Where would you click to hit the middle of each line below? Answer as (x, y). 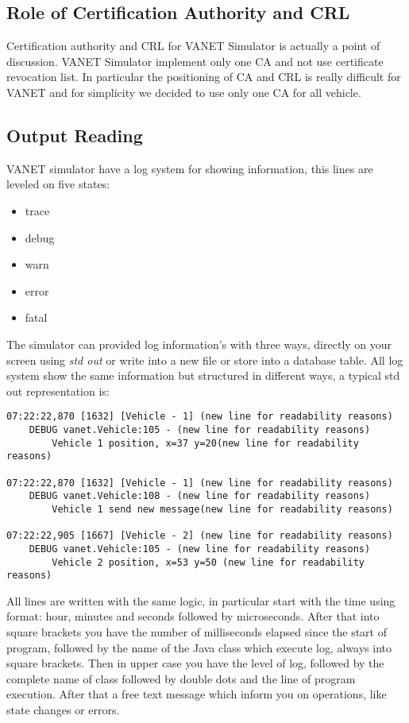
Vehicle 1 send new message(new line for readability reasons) (222, 509)
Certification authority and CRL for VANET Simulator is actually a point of (193, 46)
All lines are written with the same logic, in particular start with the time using (201, 600)
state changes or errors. (63, 709)
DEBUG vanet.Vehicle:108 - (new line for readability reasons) (200, 496)
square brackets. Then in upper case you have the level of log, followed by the (195, 663)
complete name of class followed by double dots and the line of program (181, 678)
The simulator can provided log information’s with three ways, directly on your (199, 344)
